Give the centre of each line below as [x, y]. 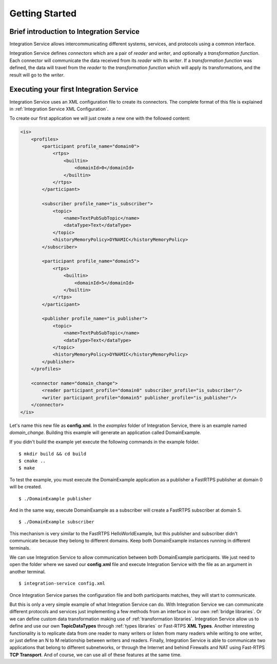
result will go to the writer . [37, 75]
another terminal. [28, 572]
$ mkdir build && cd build [53, 454]
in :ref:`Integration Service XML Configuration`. [59, 109]
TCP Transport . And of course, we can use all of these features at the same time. [95, 655]
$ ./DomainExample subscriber [57, 522]
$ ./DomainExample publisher [55, 499]
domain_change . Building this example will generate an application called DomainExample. [105, 432]
